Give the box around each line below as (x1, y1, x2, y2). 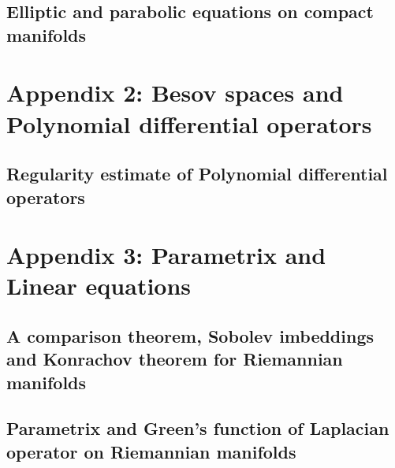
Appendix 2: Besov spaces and (6, 76, 344, 109)
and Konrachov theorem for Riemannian (6, 347, 343, 371)
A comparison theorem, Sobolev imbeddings (6, 323, 375, 347)
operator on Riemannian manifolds (6, 439, 296, 463)
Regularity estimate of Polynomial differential (6, 162, 388, 186)
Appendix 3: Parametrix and (6, 239, 326, 271)
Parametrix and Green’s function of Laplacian (6, 416, 389, 440)
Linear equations (6, 269, 192, 302)
